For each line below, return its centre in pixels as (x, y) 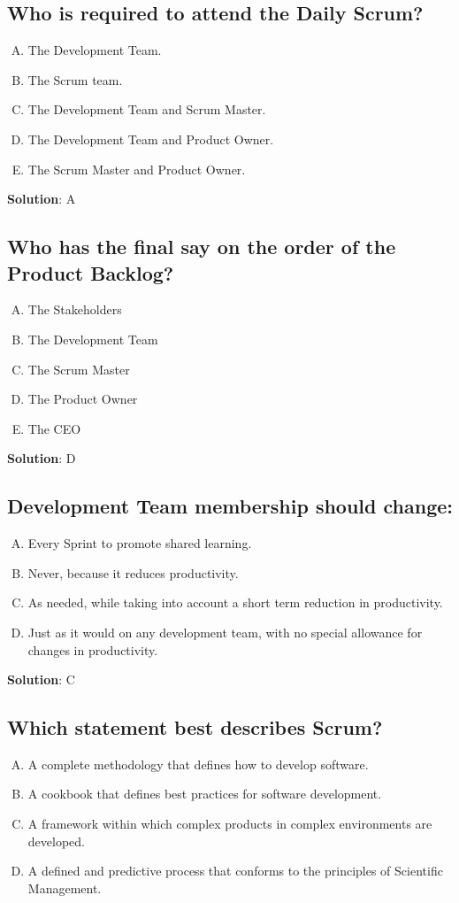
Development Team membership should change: (230, 506)
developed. (56, 841)
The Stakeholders (75, 309)
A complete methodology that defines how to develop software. (198, 764)
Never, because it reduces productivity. (133, 572)
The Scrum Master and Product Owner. (137, 169)
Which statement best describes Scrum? (195, 727)
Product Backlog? (91, 272)
